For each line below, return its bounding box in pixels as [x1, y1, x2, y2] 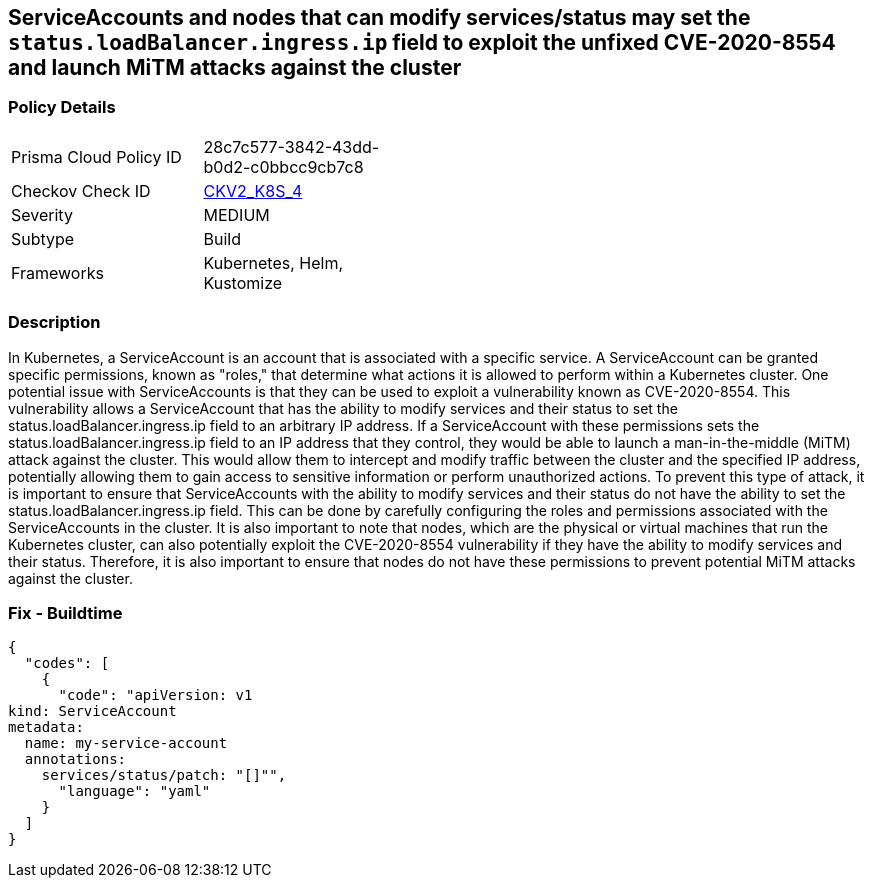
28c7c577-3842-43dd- [203, 136, 380, 157]
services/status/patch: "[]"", [41, 767, 287, 784]
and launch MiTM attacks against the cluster [8, 55, 462, 80]
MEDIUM [203, 204, 270, 225]
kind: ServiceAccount [8, 703, 177, 720]
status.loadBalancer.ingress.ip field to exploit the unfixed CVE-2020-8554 [8, 30, 836, 55]
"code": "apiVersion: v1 [58, 687, 253, 704]
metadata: [8, 719, 84, 736]
